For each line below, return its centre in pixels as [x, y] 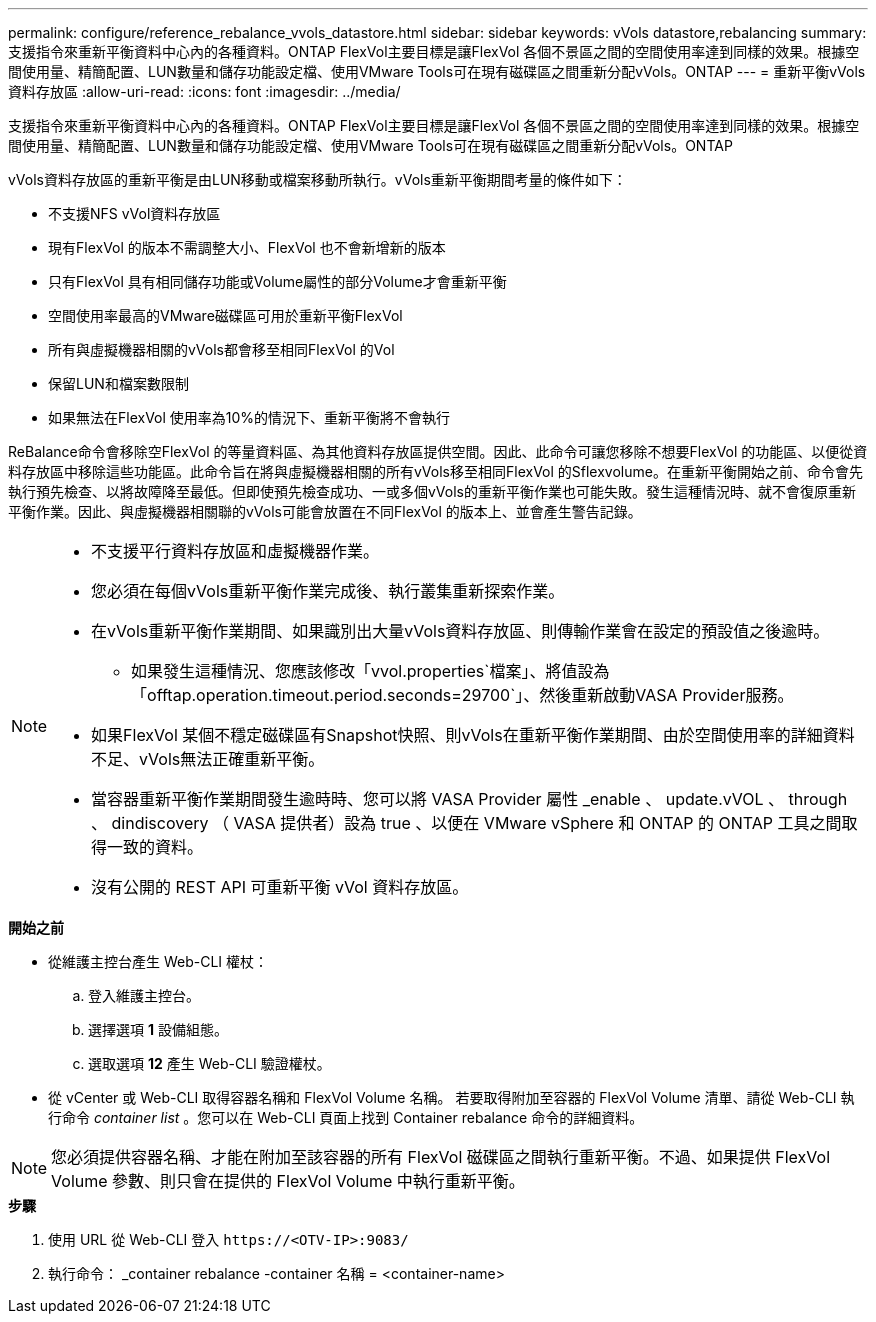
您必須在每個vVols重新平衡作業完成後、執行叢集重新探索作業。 [328, 591]
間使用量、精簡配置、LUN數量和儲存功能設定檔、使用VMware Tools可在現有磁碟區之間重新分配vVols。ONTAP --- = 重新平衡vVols [437, 71]
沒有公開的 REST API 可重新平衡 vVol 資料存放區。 [280, 887]
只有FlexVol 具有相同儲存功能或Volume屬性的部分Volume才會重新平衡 [277, 281]
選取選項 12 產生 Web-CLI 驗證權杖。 [209, 1063]
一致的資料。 [155, 847]
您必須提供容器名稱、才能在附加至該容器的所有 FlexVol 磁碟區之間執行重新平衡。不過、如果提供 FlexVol [441, 1157]
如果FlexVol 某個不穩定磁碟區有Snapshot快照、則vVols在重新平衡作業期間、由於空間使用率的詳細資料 [473, 735]
